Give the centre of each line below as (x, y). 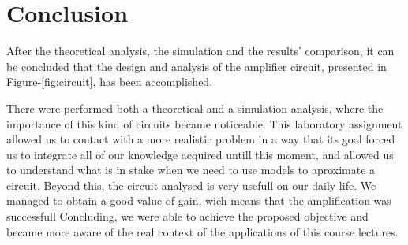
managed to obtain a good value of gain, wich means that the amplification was (199, 200)
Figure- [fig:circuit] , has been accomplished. (110, 82)
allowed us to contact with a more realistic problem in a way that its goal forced (201, 139)
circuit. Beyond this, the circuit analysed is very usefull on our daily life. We (191, 185)
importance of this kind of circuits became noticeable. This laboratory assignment (204, 123)
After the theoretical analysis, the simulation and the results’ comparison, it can (200, 51)
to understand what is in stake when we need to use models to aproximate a (191, 170)
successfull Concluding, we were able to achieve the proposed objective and (187, 216)
